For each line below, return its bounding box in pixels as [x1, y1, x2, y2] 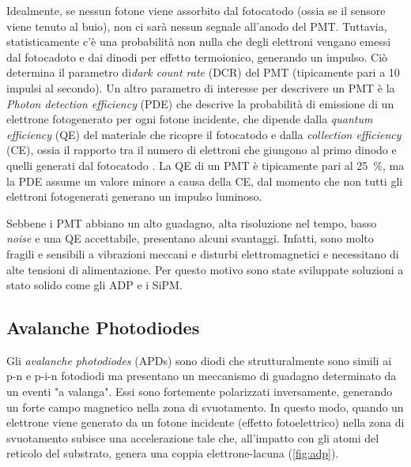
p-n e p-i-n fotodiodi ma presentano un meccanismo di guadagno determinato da [6, 367, 397, 384]
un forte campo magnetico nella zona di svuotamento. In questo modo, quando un [6, 398, 404, 415]
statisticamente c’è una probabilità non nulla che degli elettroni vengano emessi [6, 33, 391, 50]
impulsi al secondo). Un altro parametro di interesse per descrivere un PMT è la [6, 79, 395, 96]
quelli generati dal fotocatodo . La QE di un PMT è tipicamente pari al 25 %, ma [6, 156, 405, 173]
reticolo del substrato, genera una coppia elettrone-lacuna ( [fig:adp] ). [6, 445, 339, 461]
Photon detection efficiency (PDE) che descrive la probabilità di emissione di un [6, 95, 394, 111]
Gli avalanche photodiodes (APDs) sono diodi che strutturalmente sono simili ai [6, 352, 392, 368]
